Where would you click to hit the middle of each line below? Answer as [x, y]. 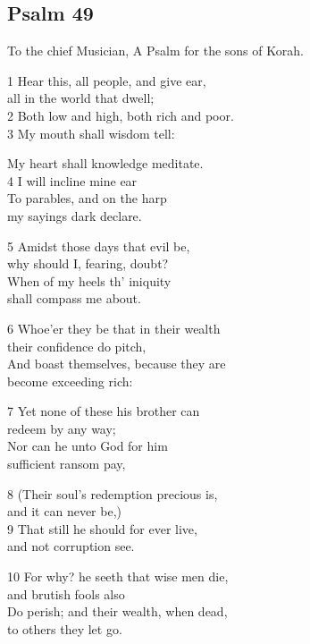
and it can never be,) [64, 511]
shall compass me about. [74, 298]
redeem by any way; [62, 428]
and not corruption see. [71, 546]
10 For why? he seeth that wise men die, [118, 576]
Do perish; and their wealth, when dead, [117, 611]
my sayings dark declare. [75, 215]
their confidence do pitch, [77, 346]
